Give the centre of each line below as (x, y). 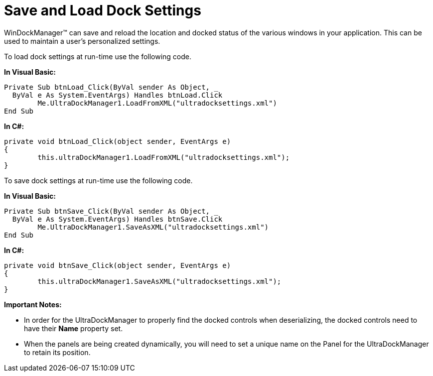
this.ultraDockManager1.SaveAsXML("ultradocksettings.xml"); (159, 281)
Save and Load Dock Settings (103, 10)
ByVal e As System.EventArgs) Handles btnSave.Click (117, 219)
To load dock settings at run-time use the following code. (98, 56)
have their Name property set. (73, 328)
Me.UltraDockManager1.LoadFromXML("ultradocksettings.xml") (157, 103)
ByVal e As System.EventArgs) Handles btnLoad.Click (117, 95)
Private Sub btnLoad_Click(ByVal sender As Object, (107, 87)
